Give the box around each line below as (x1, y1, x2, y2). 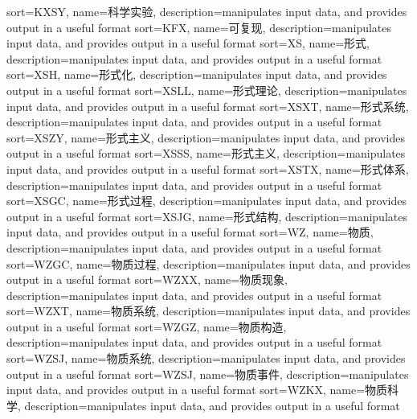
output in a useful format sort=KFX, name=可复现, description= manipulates (6, 18, 392, 35)
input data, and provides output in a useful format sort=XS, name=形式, (6, 35, 370, 51)
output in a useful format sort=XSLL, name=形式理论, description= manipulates (6, 81, 407, 98)
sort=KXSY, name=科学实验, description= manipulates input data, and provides (6, 3, 407, 19)
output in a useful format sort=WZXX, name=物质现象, (6, 271, 288, 288)
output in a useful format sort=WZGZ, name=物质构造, (6, 318, 287, 335)
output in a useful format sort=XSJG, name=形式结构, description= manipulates (6, 207, 407, 224)
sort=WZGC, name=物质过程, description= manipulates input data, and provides (6, 255, 411, 272)
